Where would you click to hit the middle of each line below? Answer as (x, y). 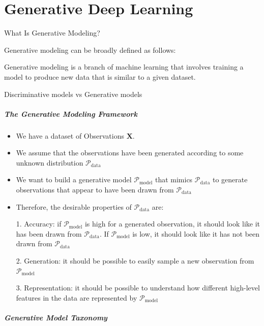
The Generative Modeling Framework (71, 113)
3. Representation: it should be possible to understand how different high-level (138, 288)
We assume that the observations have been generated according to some (130, 153)
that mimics (174, 180)
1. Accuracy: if (39, 224)
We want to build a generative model (74, 180)
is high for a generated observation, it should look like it (172, 224)
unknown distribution (50, 162)
